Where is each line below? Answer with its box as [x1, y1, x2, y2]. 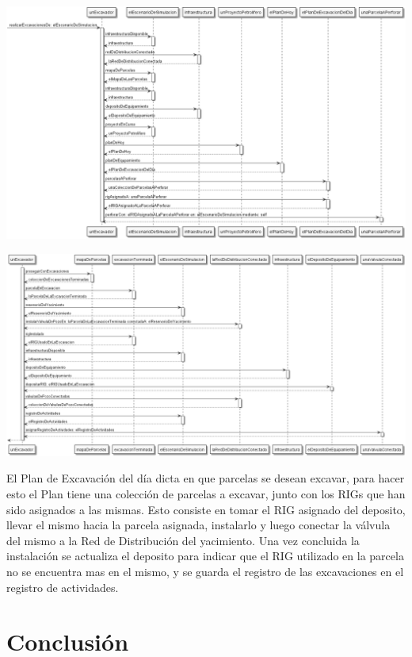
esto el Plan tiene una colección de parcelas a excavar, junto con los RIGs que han [6, 486, 406, 502]
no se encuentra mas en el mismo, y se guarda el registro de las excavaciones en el [6, 563, 404, 580]
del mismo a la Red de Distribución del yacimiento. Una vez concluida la [6, 532, 360, 548]
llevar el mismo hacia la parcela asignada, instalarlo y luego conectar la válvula [6, 517, 391, 533]
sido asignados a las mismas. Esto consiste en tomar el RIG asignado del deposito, [6, 501, 406, 517]
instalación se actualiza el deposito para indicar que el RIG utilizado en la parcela [6, 547, 404, 564]
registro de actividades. [6, 578, 119, 595]
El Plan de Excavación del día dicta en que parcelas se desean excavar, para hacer [6, 470, 405, 486]
